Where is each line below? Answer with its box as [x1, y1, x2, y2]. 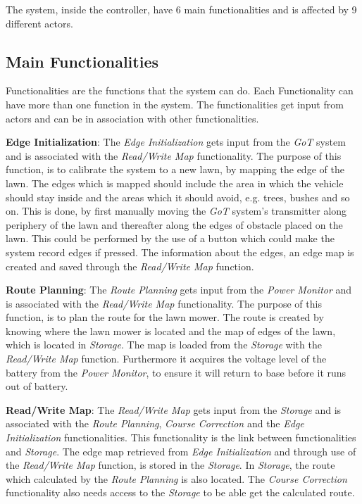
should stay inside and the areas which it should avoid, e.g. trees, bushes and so [6, 189, 350, 204]
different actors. [6, 15, 73, 30]
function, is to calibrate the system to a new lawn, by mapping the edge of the [6, 162, 344, 177]
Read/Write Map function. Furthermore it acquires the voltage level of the [6, 351, 327, 366]
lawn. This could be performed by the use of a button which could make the [6, 231, 335, 246]
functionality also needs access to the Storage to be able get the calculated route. [6, 485, 355, 500]
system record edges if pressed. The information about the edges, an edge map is [6, 244, 354, 259]
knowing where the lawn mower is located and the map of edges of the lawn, [6, 323, 336, 338]
